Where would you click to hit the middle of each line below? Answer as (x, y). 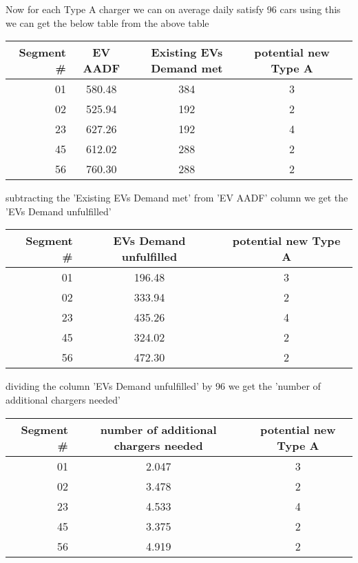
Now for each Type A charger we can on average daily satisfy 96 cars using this (173, 9)
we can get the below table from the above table (107, 22)
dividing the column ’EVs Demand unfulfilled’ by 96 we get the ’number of (163, 386)
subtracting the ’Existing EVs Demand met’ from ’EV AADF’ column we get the (177, 198)
